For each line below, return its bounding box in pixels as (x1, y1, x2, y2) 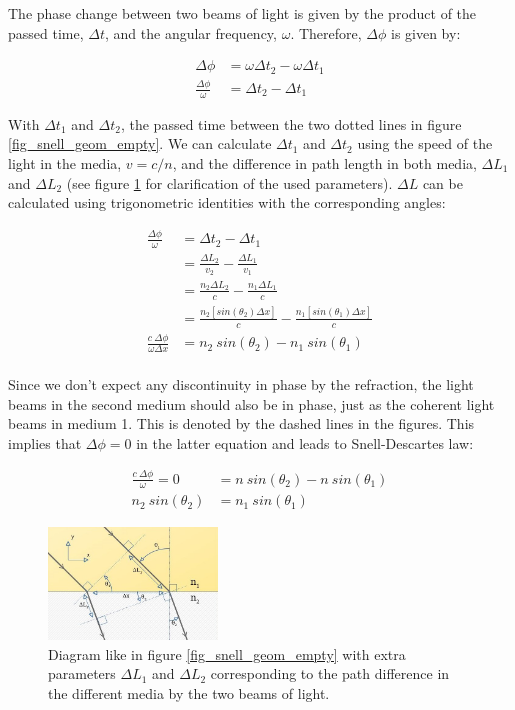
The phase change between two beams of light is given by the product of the (8, 3, 477, 23)
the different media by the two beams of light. (48, 682, 330, 703)
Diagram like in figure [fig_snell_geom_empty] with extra (48, 643, 406, 664)
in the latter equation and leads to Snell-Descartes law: (136, 432, 474, 453)
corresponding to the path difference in (210, 663, 450, 684)
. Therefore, (290, 22, 362, 43)
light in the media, (8, 153, 122, 174)
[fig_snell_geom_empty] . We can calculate (8, 133, 272, 154)
